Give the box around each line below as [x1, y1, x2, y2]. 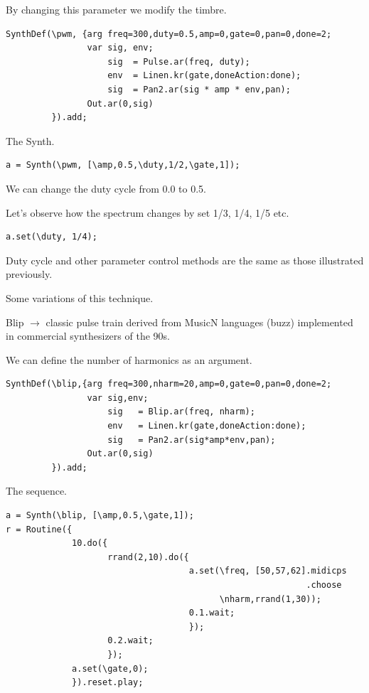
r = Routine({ [6, 524, 73, 534]
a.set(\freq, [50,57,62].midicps [188, 566, 347, 576]
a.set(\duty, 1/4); [6, 232, 97, 242]
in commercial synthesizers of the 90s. [6, 328, 170, 343]
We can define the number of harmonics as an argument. [6, 352, 252, 367]
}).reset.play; [72, 677, 144, 688]
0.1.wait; [188, 608, 235, 618]
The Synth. [6, 133, 55, 148]
